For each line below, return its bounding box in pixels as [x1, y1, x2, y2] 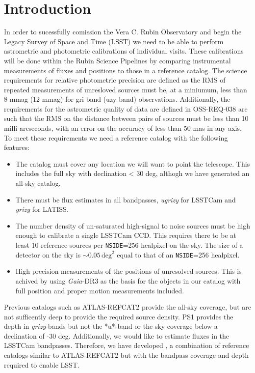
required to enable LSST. [4, 359, 79, 370]
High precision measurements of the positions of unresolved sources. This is [15, 266, 242, 276]
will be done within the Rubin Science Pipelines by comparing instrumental [4, 55, 231, 65]
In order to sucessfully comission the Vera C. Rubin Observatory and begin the [4, 27, 242, 37]
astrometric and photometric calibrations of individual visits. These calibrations [4, 46, 244, 56]
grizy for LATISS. [15, 204, 69, 214]
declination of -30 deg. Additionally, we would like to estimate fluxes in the [4, 330, 229, 341]
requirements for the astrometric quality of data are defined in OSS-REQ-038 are [4, 103, 248, 114]
